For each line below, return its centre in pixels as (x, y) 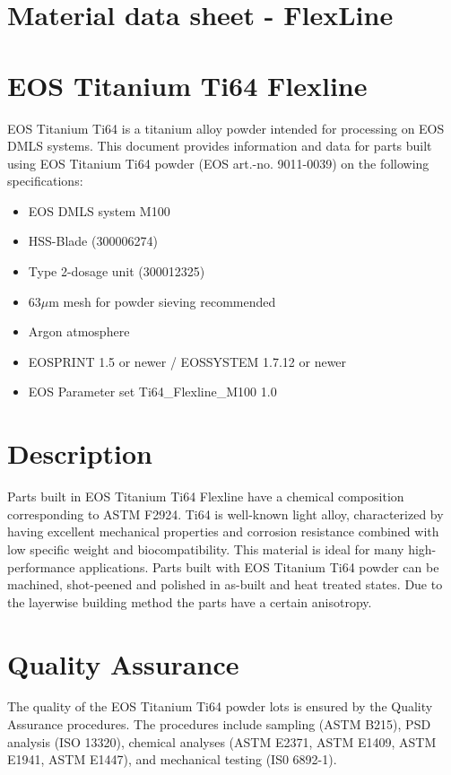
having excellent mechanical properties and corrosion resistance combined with (223, 531)
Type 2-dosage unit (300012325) (117, 271)
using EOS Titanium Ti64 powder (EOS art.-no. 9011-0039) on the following (218, 163)
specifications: (45, 181)
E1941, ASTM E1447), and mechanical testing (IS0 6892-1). (172, 759)
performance (41, 566)
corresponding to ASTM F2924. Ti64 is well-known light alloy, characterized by (225, 514)
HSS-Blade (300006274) (93, 241)
